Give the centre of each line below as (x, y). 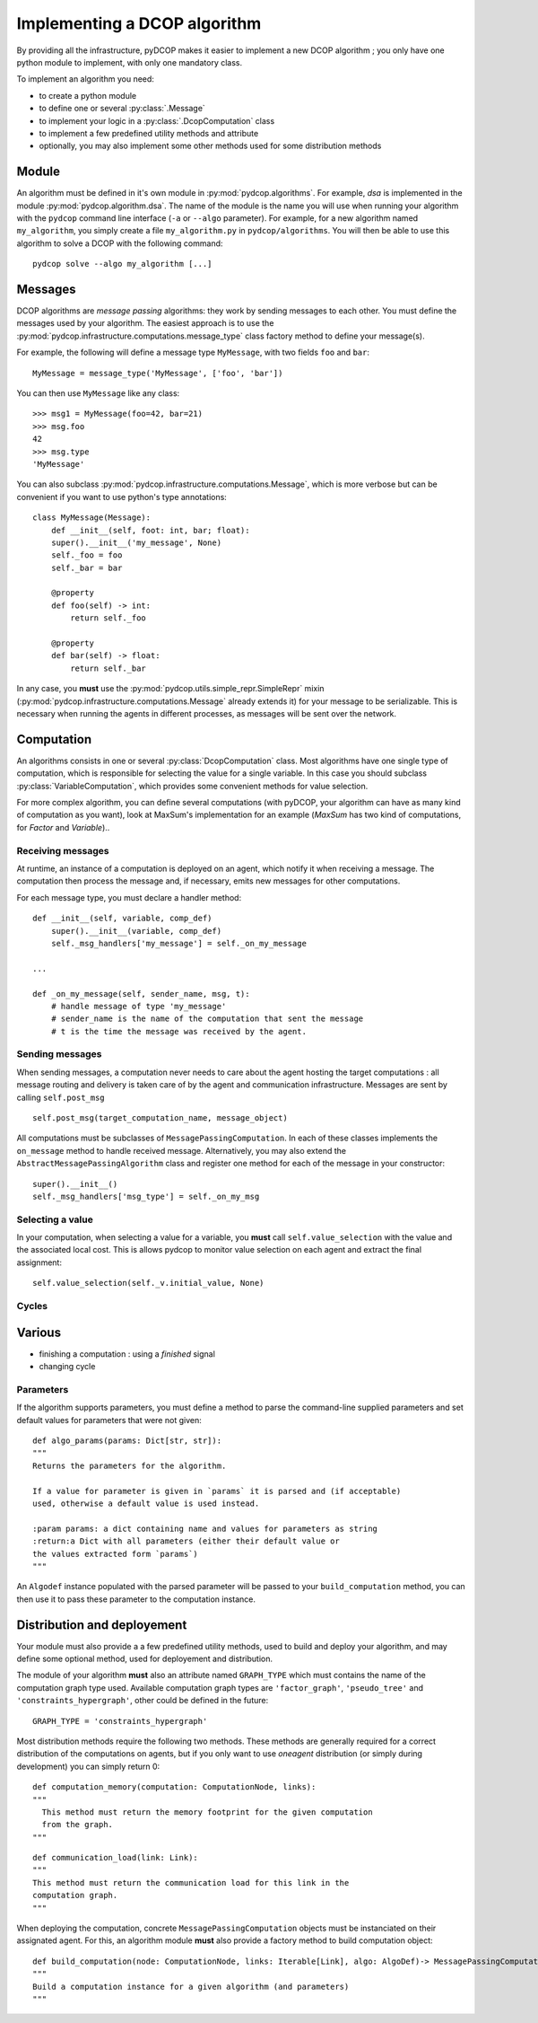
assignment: (39, 1262)
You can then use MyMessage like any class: (98, 393)
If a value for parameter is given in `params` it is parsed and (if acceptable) (217, 1491)
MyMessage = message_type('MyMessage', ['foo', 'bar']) (158, 373)
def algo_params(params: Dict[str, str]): (127, 1441)
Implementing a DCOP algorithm (139, 23)
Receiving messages (63, 850)
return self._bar (108, 668)
